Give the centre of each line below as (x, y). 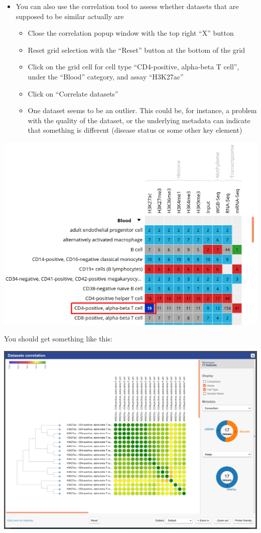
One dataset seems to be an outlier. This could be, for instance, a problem (142, 110)
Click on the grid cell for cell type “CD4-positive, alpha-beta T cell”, (134, 67)
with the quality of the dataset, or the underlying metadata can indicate (139, 120)
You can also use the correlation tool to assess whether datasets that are (127, 6)
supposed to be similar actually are (70, 16)
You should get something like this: (58, 339)
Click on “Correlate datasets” (73, 93)
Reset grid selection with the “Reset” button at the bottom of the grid (136, 50)
